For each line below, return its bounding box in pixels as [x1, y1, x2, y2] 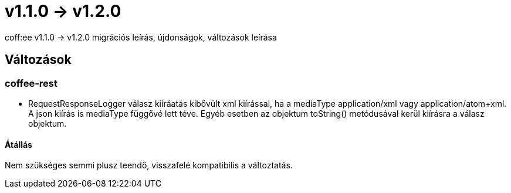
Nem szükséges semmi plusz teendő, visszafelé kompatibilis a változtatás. [5, 160, 293, 171]
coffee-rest [5, 77, 57, 89]
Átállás [5, 139, 32, 150]
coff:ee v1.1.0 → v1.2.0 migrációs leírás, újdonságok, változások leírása [5, 32, 277, 42]
